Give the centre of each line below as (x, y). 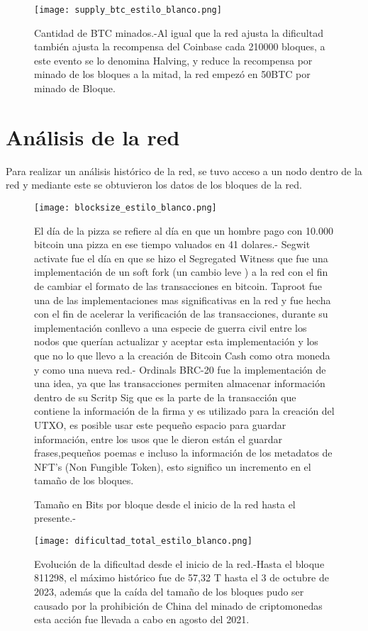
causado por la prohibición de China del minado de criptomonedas (178, 605)
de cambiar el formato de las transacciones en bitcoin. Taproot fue (178, 285)
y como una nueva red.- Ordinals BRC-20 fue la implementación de (180, 369)
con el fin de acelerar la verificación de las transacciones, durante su (181, 314)
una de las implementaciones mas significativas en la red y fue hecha (183, 300)
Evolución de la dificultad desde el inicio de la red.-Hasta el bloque (179, 563)
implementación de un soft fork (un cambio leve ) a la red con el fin (181, 272)
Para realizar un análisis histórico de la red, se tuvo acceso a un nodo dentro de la (184, 171)
